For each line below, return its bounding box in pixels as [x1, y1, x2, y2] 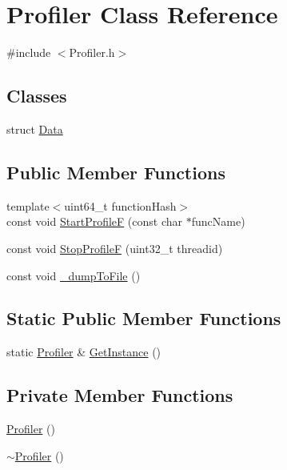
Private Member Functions [6, 383, 233, 408]
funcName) [191, 213, 245, 230]
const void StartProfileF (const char [6, 213, 183, 230]
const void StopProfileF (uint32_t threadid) [6, 239, 223, 256]
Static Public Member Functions [6, 306, 281, 331]
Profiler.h [69, 44, 115, 61]
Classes [6, 83, 67, 108]
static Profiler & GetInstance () [6, 343, 161, 360]
